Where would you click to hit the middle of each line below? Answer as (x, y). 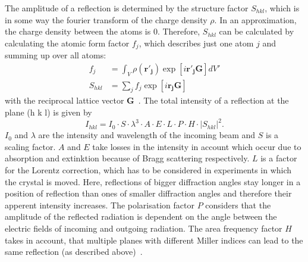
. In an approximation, (255, 19)
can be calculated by (257, 31)
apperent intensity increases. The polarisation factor (100, 205)
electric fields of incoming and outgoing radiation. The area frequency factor (144, 228)
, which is (282, 8)
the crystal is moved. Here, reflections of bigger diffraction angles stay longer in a (153, 181)
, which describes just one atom (196, 43)
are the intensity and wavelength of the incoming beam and (147, 135)
